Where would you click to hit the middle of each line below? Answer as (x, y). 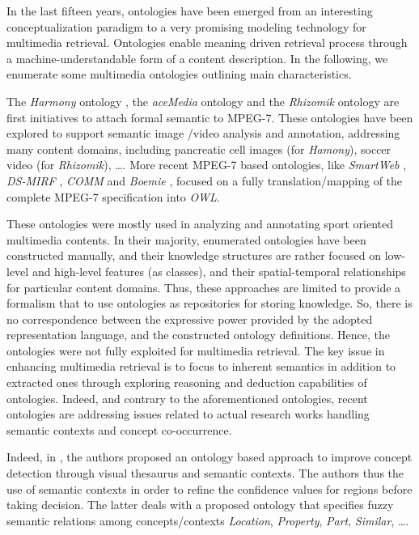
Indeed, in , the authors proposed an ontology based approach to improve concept (209, 457)
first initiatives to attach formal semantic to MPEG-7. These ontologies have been (210, 117)
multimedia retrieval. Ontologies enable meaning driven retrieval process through (207, 42)
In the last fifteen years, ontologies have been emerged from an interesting (190, 11)
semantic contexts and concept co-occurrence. (119, 429)
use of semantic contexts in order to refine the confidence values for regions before (209, 488)
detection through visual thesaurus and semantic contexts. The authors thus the (205, 473)
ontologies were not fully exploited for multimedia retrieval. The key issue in (196, 350)
